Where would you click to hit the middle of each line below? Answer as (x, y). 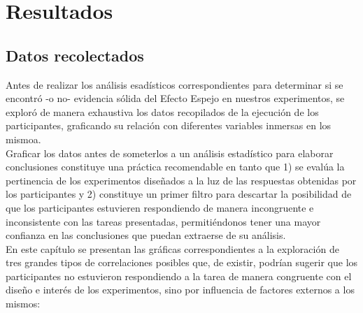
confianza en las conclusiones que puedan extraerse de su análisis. (146, 235)
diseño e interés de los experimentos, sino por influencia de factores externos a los (180, 290)
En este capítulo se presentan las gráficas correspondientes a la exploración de (172, 248)
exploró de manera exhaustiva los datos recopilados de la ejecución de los (162, 111)
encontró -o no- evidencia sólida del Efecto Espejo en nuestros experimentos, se (175, 98)
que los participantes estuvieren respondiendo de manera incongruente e (160, 207)
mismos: (23, 304)
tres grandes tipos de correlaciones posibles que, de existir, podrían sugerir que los (182, 262)
